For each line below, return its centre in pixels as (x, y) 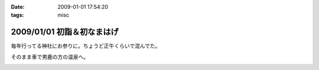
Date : (18, 7)
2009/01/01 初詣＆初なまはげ (65, 32)
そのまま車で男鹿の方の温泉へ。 (50, 56)
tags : (17, 15)
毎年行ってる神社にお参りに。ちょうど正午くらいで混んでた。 (86, 46)
